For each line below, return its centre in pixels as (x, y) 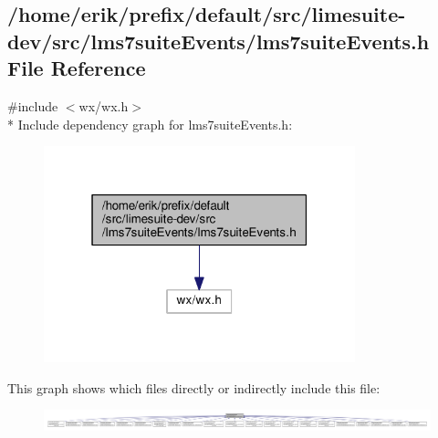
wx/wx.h (104, 105)
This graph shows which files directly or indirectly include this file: (194, 387)
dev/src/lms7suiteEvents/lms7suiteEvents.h (219, 41)
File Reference (77, 68)
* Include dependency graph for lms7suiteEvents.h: (150, 124)
